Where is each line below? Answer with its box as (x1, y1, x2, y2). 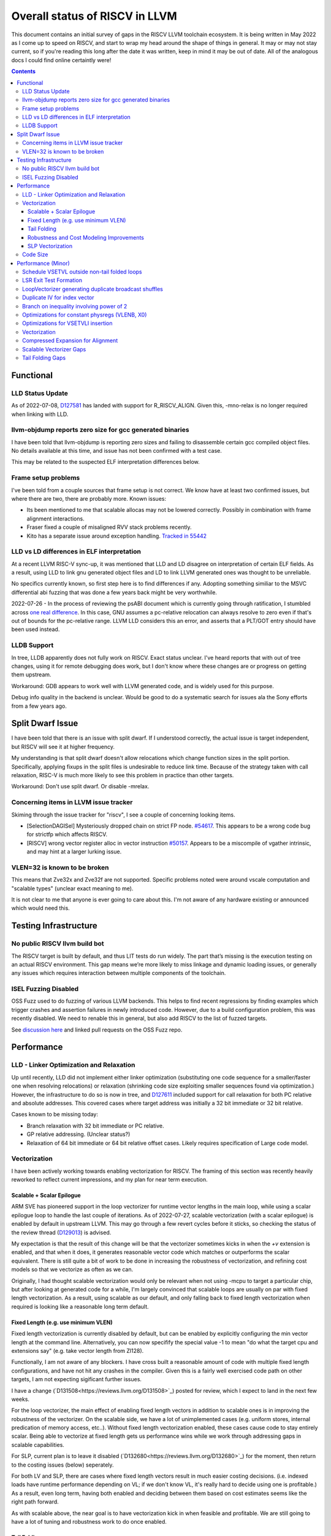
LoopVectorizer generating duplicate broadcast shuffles (22, 285, 164, 292)
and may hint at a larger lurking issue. (26, 848, 122, 855)
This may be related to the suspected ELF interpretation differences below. (11, 458, 200, 466)
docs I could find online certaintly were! (11, 56, 112, 64)
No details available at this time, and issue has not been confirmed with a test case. (11, 447, 222, 455)
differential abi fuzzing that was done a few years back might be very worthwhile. (11, 589, 218, 596)
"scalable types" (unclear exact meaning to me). (11, 885, 134, 892)
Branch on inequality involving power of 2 (22, 302, 127, 310)
